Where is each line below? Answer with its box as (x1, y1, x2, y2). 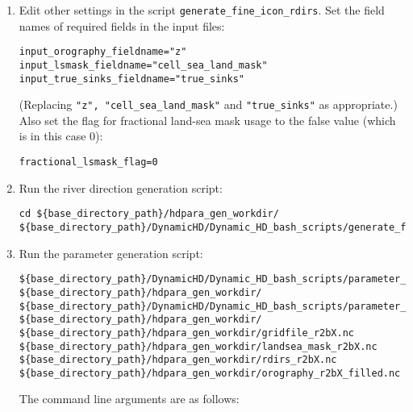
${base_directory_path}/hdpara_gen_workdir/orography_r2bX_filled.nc (19, 367, 401, 379)
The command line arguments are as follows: (19, 390, 240, 407)
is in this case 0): (19, 127, 103, 144)
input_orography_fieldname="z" (19, 46, 187, 58)
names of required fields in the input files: (19, 17, 225, 34)
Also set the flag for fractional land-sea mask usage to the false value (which (19, 111, 396, 128)
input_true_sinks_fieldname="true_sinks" (19, 73, 244, 85)
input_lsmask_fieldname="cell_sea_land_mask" (19, 59, 268, 71)
